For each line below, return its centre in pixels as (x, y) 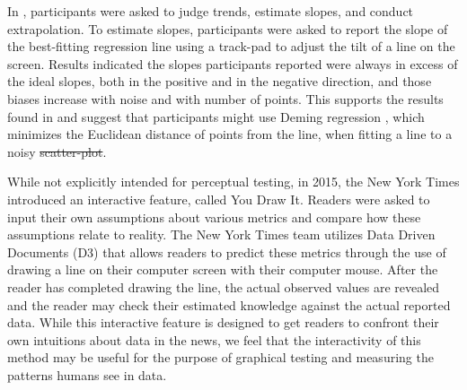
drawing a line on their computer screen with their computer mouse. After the (223, 269)
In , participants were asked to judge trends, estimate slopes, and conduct (211, 11)
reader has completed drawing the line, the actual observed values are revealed (224, 286)
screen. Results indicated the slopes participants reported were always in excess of (233, 63)
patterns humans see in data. (87, 374)
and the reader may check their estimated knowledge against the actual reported (229, 304)
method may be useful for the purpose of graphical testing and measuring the (220, 357)
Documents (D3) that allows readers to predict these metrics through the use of (227, 251)
